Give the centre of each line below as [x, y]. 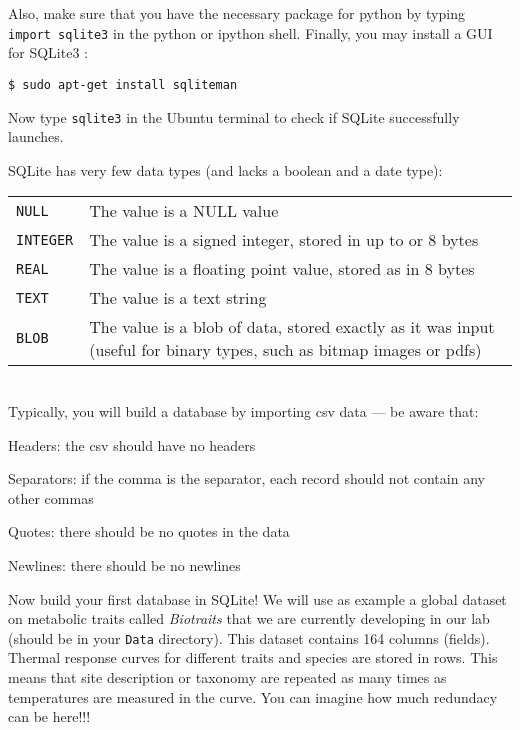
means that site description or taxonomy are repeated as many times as [227, 676]
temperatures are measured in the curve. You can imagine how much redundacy [253, 696]
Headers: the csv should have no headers [132, 444]
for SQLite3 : [48, 52]
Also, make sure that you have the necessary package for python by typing [236, 13]
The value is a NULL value [184, 211]
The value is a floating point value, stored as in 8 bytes [282, 269]
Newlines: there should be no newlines [124, 564]
